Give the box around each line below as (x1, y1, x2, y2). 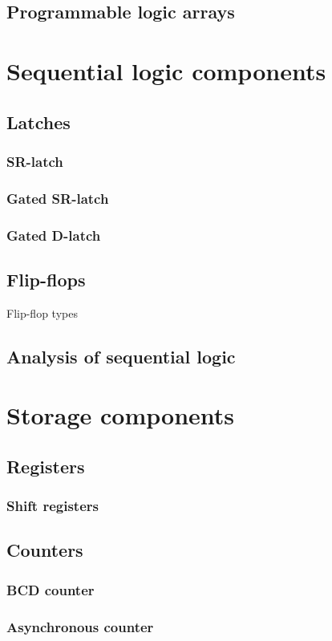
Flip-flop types (6, 304, 78, 321)
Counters (6, 538, 83, 562)
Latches (6, 109, 71, 134)
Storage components (6, 399, 235, 432)
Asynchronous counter (6, 616, 154, 636)
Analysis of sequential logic (6, 343, 236, 368)
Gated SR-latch (6, 188, 109, 208)
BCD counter (6, 579, 95, 599)
